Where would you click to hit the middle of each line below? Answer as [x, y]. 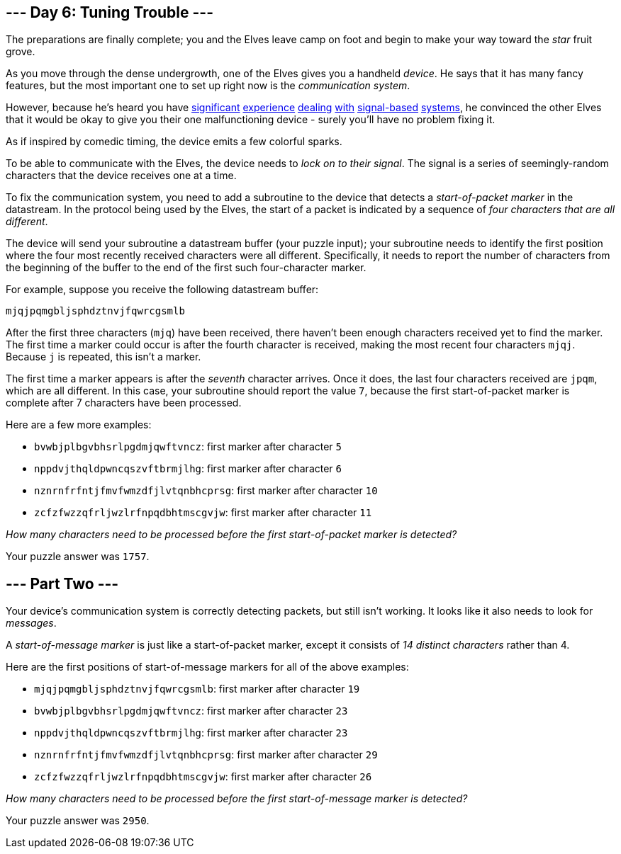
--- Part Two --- [62, 583]
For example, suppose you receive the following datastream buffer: [162, 290]
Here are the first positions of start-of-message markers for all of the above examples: [207, 667]
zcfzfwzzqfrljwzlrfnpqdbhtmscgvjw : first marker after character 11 [203, 513]
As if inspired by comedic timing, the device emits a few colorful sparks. [174, 142]
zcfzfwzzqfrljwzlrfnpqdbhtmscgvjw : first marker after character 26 [203, 777]
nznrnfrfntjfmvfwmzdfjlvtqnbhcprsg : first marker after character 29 [206, 755]
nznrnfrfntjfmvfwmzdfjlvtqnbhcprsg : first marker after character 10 [206, 491]
